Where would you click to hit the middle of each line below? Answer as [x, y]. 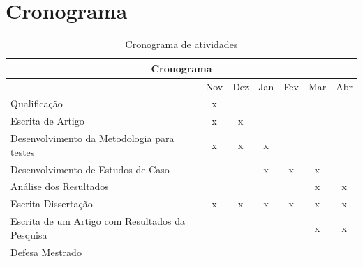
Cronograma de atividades [181, 44]
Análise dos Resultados [60, 186]
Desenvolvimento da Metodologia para [92, 138]
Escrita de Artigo [47, 121]
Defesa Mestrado [46, 252]
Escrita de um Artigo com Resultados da [98, 221]
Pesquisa [29, 234]
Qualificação [37, 103]
